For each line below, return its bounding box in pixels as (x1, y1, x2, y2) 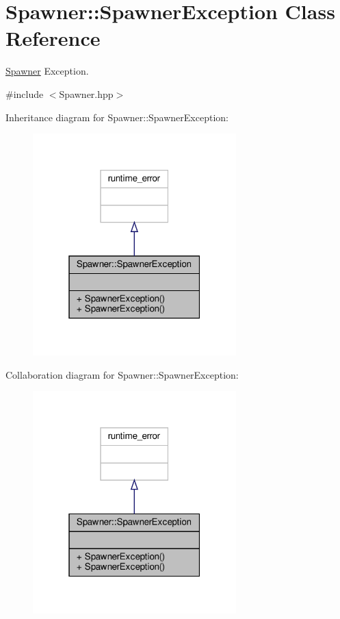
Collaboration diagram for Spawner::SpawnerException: (5, 367, 239, 381)
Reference (5, 24, 101, 52)
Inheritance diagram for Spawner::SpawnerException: (5, 110, 228, 124)
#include (5, 86, 44, 101)
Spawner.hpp (59, 86, 114, 101)
